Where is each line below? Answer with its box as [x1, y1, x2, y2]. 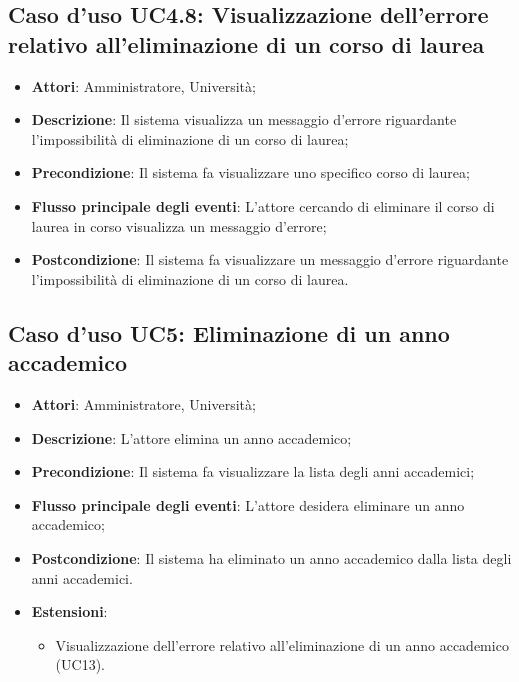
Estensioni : [31, 601, 108, 622]
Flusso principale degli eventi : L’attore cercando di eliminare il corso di [31, 195, 495, 216]
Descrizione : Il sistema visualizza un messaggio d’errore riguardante [31, 109, 457, 130]
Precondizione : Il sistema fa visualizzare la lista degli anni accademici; [31, 461, 475, 482]
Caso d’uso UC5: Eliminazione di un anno [8, 317, 450, 348]
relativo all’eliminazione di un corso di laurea [8, 28, 485, 59]
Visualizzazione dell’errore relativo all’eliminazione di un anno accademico [55, 634, 509, 655]
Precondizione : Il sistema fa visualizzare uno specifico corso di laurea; [31, 162, 470, 183]
